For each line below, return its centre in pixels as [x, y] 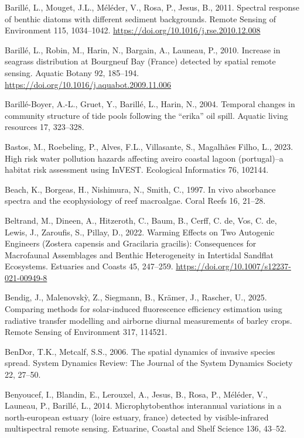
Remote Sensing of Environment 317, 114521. [86, 332]
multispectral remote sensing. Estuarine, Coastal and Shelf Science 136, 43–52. [146, 428]
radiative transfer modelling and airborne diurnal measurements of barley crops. [148, 320]
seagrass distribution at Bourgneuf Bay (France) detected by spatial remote [140, 61]
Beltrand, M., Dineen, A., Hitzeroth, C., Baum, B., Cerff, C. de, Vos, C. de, [141, 220]
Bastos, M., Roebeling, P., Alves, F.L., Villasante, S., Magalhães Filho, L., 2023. [149, 146]
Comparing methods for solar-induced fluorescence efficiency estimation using [144, 309]
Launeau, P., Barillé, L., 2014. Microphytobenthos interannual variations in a [143, 406]
